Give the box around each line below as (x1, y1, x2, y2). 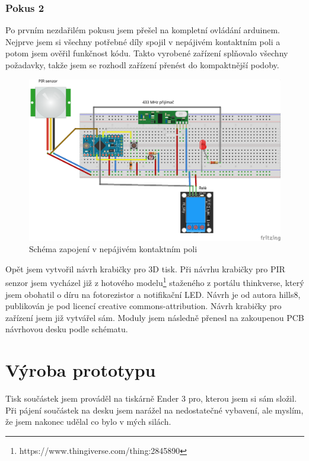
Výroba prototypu (5, 358, 156, 382)
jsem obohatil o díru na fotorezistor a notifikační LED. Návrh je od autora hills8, (5, 288, 301, 300)
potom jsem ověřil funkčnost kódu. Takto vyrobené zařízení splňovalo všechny (5, 47, 288, 59)
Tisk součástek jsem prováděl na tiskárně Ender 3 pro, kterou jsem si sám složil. (5, 392, 297, 405)
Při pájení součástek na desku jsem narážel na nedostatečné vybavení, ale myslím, (5, 403, 304, 416)
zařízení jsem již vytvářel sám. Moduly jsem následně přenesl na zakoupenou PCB (5, 311, 304, 323)
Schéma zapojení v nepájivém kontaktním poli (29, 243, 197, 255)
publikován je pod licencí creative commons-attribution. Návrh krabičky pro (5, 300, 282, 312)
